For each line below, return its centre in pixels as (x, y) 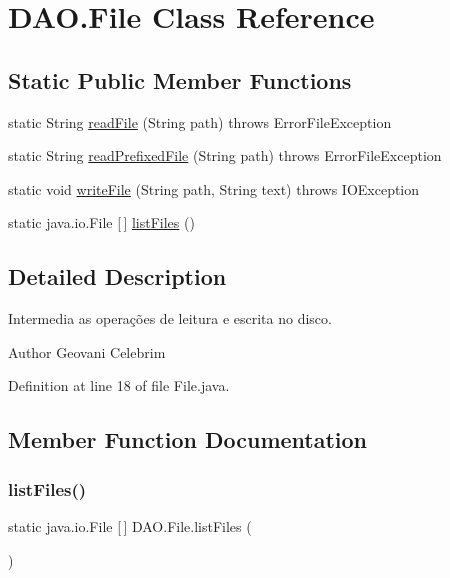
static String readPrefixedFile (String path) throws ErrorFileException (225, 155)
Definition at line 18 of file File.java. (119, 385)
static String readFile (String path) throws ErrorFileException (200, 121)
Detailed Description (117, 276)
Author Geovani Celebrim (87, 351)
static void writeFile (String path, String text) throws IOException (214, 188)
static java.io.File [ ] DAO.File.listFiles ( (130, 525)
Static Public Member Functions (180, 79)
